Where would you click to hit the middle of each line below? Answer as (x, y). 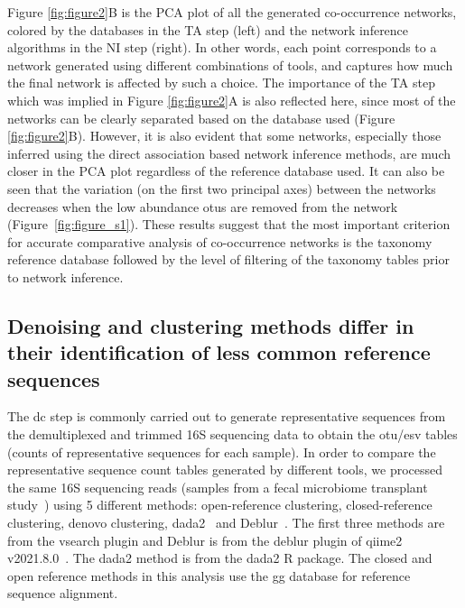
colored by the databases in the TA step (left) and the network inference (208, 29)
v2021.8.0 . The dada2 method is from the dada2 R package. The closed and (220, 558)
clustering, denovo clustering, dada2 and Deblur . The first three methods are (226, 523)
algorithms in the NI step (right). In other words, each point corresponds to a (222, 47)
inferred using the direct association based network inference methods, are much (229, 153)
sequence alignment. (63, 593)
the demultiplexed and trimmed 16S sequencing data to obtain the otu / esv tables (232, 434)
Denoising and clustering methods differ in (211, 325)
